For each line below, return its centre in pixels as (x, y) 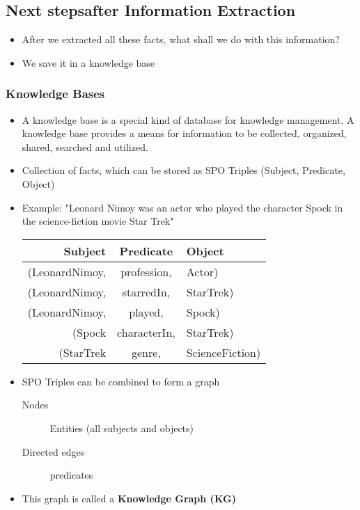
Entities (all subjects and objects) (122, 428)
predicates (71, 475)
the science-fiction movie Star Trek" (98, 221)
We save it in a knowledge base (88, 62)
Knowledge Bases (55, 94)
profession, (146, 271)
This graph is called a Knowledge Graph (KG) (129, 498)
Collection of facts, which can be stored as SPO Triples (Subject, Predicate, (183, 170)
